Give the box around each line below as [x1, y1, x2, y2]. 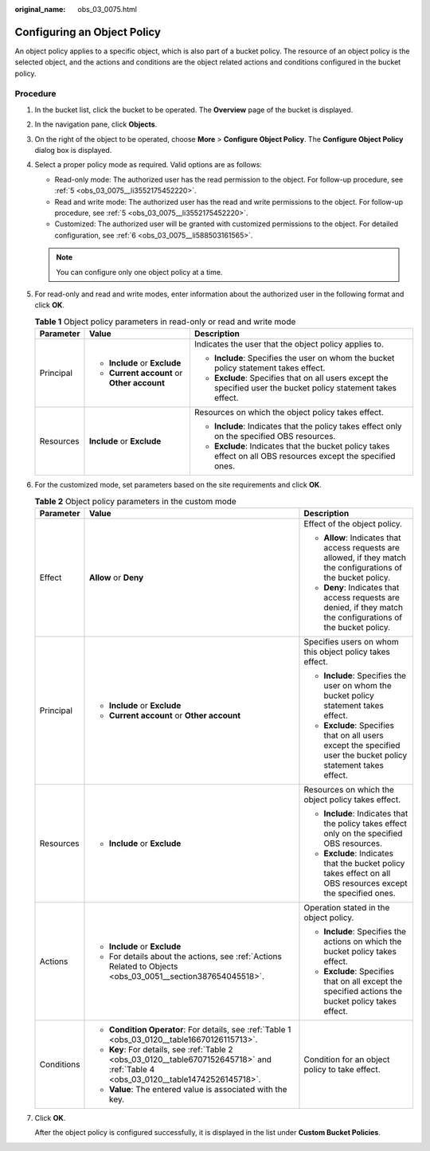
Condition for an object [303, 1054, 390, 1065]
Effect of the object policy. [303, 518, 402, 529]
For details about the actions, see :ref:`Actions [108, 950, 282, 961]
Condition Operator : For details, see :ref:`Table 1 [108, 1024, 291, 1035]
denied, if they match [323, 601, 404, 613]
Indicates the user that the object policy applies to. [193, 339, 384, 350]
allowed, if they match [323, 552, 406, 563]
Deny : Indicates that [323, 581, 400, 593]
